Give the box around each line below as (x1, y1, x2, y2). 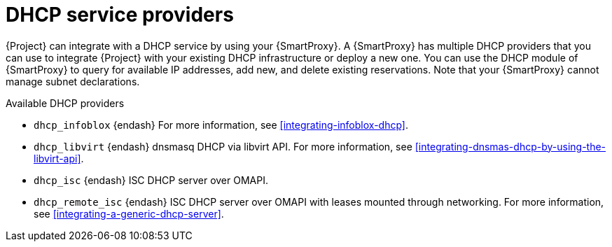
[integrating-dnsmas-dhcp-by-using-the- (415, 140, 606, 153)
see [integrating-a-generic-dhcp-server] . (34, 207, 224, 220)
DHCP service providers (6, 3, 234, 27)
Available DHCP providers (6, 97, 125, 109)
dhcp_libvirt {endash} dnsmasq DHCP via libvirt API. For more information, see (34, 140, 412, 153)
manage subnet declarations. (6, 75, 140, 87)
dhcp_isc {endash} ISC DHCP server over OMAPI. (34, 174, 268, 186)
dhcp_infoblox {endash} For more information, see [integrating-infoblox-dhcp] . (34, 118, 408, 131)
